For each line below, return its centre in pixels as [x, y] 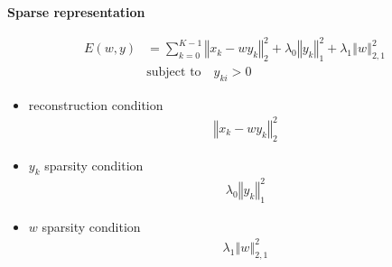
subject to [174, 72]
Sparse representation [76, 12]
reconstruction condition [96, 104]
